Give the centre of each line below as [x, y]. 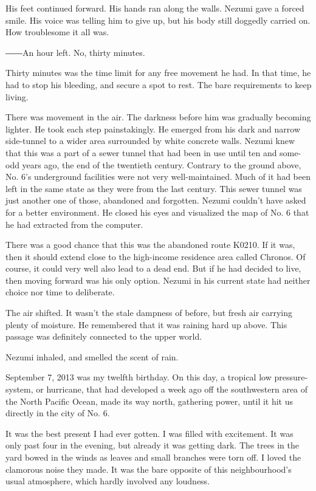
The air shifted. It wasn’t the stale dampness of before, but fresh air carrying [149, 313]
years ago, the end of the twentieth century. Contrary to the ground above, [162, 164]
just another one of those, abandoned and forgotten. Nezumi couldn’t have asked [156, 200]
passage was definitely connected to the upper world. [104, 336]
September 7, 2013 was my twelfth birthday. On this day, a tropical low [139, 377]
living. [17, 96]
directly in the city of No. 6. [58, 413]
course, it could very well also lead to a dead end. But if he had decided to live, [153, 268]
